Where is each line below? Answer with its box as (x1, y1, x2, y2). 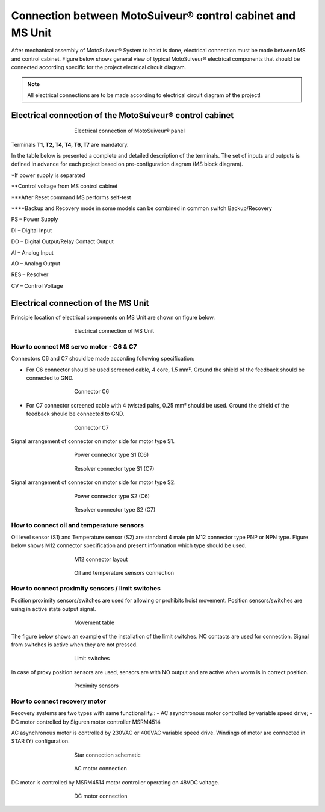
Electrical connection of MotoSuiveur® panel (74, 127, 185, 135)
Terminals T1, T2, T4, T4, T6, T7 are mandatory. (11, 141, 129, 148)
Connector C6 (74, 388, 110, 395)
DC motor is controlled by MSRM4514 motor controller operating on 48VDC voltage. (11, 778, 220, 786)
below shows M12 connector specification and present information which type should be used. (11, 542, 247, 549)
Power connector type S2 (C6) (74, 492, 150, 500)
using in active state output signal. (11, 605, 96, 612)
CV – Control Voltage (11, 282, 63, 289)
